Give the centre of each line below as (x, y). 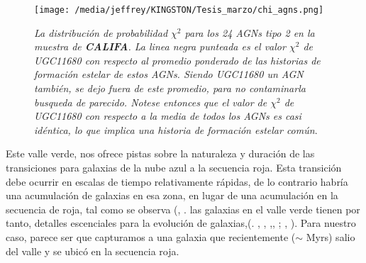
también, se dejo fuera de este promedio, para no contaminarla (170, 88)
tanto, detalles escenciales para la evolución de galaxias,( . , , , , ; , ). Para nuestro (181, 223)
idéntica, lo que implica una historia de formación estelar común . (176, 129)
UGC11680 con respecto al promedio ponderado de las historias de (177, 60)
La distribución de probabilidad (101, 32)
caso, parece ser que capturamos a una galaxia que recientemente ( (151, 236)
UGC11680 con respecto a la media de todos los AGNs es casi (168, 116)
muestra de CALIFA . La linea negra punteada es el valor (160, 46)
